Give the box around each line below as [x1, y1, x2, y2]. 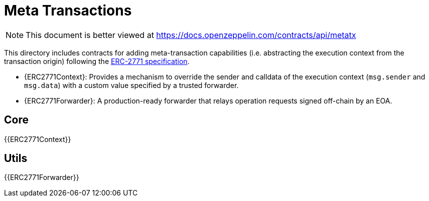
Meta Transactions [4, 2, 132, 19]
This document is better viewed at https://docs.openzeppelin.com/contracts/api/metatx [26, 29, 356, 40]
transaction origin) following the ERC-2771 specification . [4, 56, 190, 65]
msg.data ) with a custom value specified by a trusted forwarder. [24, 80, 239, 89]
